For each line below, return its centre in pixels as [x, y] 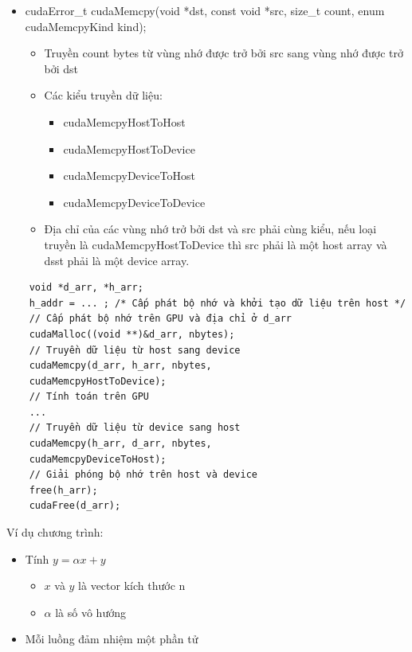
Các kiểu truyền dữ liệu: [103, 95]
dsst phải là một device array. [117, 260]
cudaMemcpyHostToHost [124, 121]
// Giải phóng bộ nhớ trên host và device [143, 475]
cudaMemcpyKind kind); [86, 26]
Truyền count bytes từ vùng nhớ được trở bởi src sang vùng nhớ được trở [224, 53]
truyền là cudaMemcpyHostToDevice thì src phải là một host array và [216, 244]
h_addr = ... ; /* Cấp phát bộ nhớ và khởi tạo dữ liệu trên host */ [218, 303]
